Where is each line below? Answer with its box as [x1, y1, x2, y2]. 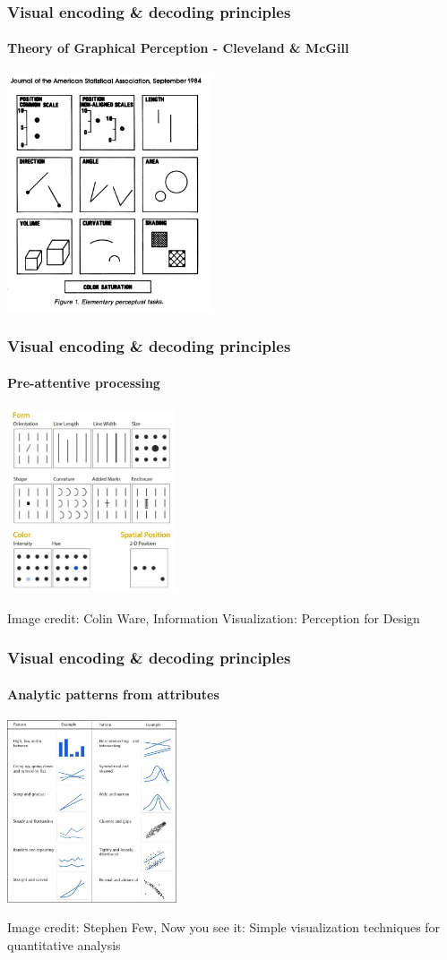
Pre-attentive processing [7, 373, 160, 391]
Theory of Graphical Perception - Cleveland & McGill [7, 39, 349, 57]
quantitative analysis [7, 936, 121, 955]
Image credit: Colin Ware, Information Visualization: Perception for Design [7, 608, 420, 627]
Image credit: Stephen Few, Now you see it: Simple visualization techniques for [7, 918, 441, 937]
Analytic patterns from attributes [7, 684, 219, 703]
